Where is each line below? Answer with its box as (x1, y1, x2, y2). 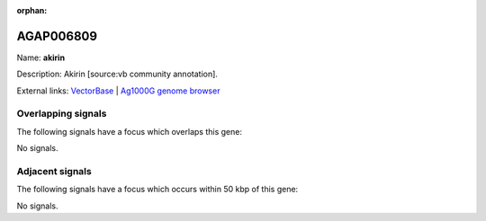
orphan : (16, 5, 48, 15)
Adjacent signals (16, 164, 92, 177)
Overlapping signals (16, 108, 107, 120)
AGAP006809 (16, 28, 98, 44)
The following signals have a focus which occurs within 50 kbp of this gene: (16, 184, 299, 195)
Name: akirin (16, 52, 66, 63)
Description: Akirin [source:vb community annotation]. (16, 68, 218, 80)
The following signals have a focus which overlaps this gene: (16, 126, 243, 137)
